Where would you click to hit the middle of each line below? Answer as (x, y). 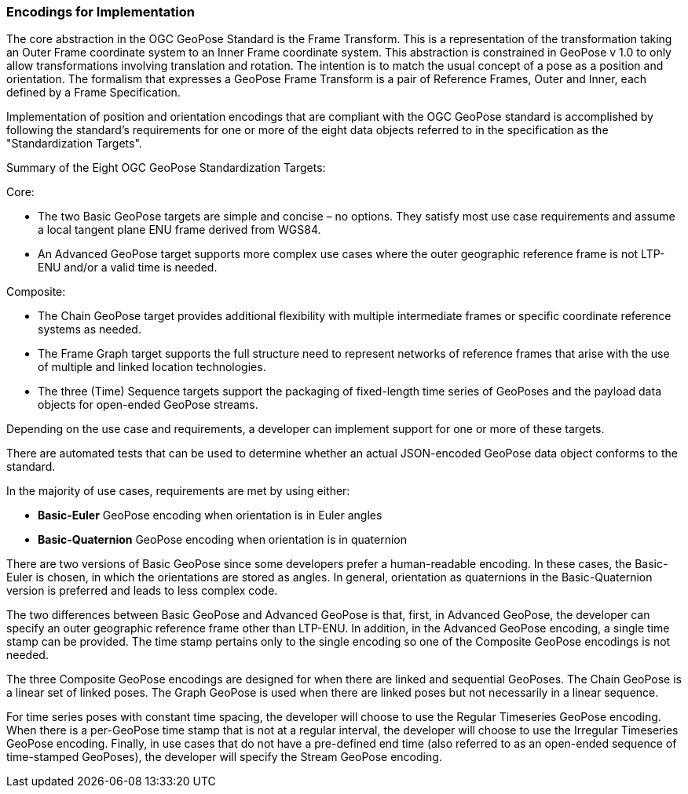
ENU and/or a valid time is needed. (128, 268)
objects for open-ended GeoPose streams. (148, 405)
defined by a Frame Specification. (93, 93)
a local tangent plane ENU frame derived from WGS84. (179, 230)
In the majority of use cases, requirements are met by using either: (178, 491)
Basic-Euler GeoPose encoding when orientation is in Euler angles (210, 515)
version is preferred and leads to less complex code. (142, 591)
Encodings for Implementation (101, 12)
